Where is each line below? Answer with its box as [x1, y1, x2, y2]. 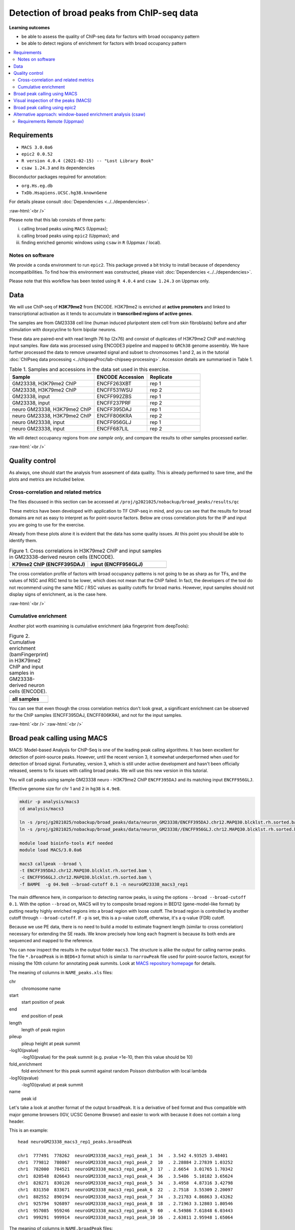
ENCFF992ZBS [96, 393, 132, 400]
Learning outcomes [9, 25, 50, 31]
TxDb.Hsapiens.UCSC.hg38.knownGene [21, 190, 108, 195]
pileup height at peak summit [21, 1041, 81, 1046]
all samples [12, 695, 39, 702]
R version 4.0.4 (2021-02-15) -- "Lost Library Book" [21, 158, 154, 164]
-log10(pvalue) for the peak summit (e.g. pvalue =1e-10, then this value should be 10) [21, 1054, 193, 1060]
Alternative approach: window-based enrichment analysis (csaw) [13, 111, 146, 118]
